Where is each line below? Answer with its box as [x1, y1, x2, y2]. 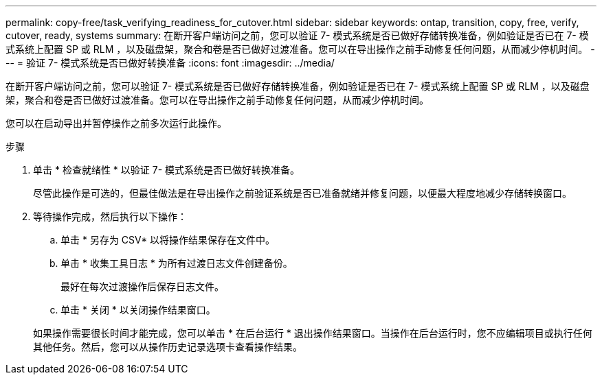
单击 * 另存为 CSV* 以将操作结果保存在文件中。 [60, 234, 276, 246]
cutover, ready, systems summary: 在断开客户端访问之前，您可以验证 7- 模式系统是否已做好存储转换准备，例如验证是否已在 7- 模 [5, 29, 589, 41]
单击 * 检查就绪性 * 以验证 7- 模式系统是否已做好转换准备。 [33, 164, 300, 176]
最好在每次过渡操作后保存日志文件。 [60, 281, 224, 292]
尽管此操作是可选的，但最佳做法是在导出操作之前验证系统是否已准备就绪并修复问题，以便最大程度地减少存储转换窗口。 [33, 187, 572, 199]
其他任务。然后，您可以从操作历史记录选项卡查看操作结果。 [33, 341, 302, 353]
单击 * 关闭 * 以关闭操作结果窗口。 [60, 304, 216, 316]
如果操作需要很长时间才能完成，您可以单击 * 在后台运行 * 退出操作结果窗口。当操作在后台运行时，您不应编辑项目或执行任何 [33, 327, 592, 339]
